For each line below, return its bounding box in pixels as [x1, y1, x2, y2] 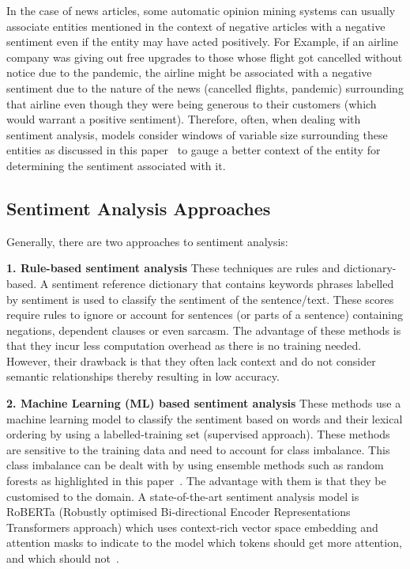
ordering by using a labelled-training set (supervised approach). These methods [6, 426, 390, 442]
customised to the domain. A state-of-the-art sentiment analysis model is [6, 487, 359, 504]
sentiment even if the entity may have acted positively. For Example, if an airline [6, 33, 399, 50]
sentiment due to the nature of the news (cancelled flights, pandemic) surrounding [6, 79, 404, 96]
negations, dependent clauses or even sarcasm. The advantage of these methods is [6, 321, 401, 338]
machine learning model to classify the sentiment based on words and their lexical [6, 410, 403, 427]
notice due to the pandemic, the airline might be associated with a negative [6, 64, 372, 81]
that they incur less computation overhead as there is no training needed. [6, 337, 362, 354]
